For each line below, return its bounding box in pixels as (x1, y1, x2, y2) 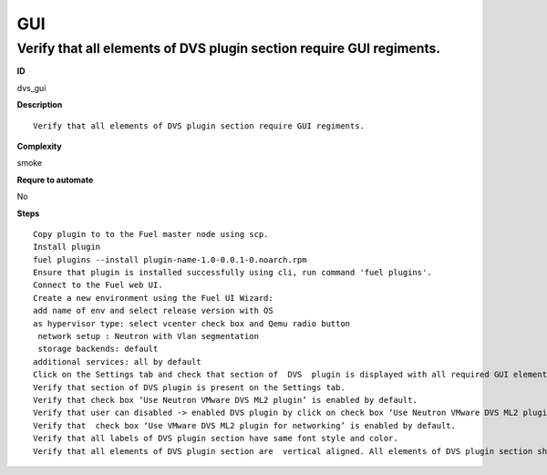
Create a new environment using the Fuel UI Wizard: (33, 293, 273, 303)
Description (16, 99, 63, 110)
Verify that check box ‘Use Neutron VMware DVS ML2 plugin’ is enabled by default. (33, 395, 418, 405)
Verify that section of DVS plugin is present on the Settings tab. (33, 382, 346, 392)
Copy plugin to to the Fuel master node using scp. (33, 229, 269, 239)
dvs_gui (16, 82, 46, 93)
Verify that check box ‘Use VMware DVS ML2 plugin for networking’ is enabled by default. (33, 420, 456, 430)
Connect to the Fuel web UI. (33, 280, 163, 291)
